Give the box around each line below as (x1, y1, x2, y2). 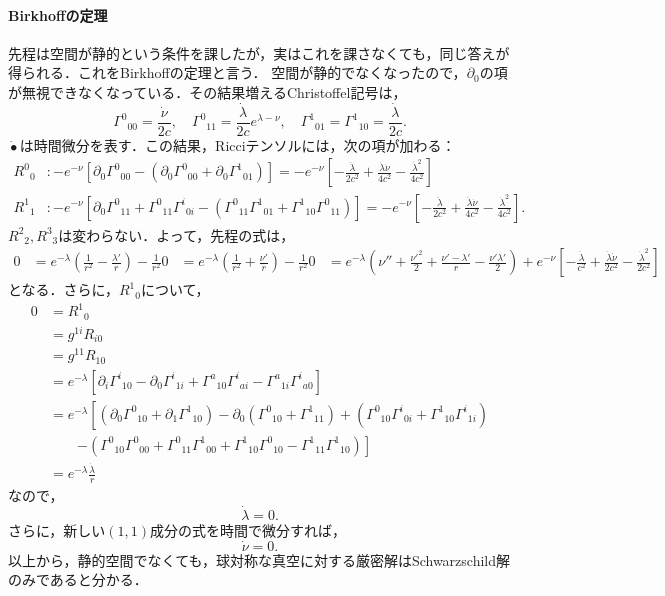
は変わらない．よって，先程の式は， (58, 224, 295, 245)
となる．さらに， (8, 279, 119, 300)
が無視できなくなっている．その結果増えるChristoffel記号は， (8, 81, 407, 102)
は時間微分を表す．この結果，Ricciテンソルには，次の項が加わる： (19, 134, 456, 155)
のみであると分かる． (8, 569, 148, 590)
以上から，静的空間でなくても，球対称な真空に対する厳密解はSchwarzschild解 (8, 549, 511, 570)
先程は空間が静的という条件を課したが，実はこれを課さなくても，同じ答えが (8, 42, 510, 63)
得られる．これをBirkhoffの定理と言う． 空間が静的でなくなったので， (8, 62, 467, 83)
